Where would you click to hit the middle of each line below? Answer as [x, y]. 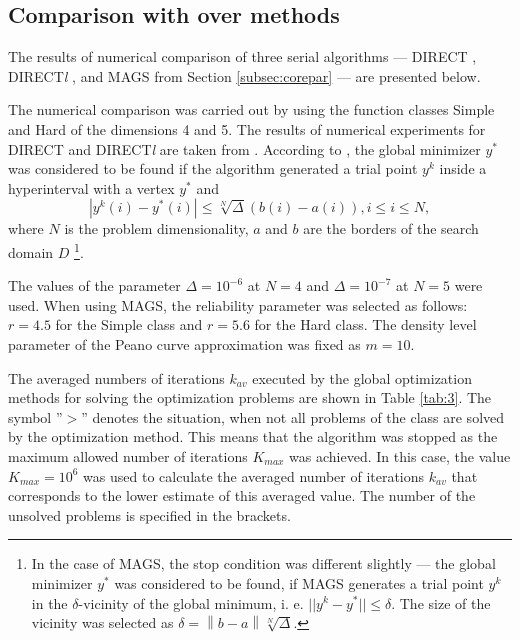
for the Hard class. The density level [365, 324]
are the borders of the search [391, 228]
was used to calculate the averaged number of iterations [254, 475]
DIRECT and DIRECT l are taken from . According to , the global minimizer [244, 148]
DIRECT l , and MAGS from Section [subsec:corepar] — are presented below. [244, 75]
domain [31, 251]
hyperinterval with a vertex [91, 187]
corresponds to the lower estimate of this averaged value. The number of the [242, 495]
